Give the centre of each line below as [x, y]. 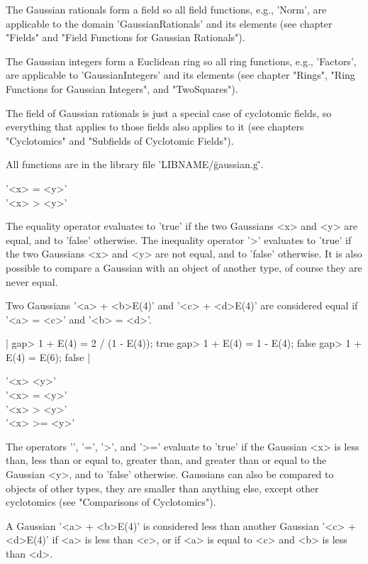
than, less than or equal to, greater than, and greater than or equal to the [166, 460]
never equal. [32, 281]
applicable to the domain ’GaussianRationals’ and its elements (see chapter [169, 23]
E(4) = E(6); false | [48, 356]
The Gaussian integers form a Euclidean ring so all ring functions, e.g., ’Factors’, [181, 61]
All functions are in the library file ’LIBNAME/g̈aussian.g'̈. [135, 164]
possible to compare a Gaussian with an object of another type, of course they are [184, 267]
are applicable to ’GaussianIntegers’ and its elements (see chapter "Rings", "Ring [180, 75]
